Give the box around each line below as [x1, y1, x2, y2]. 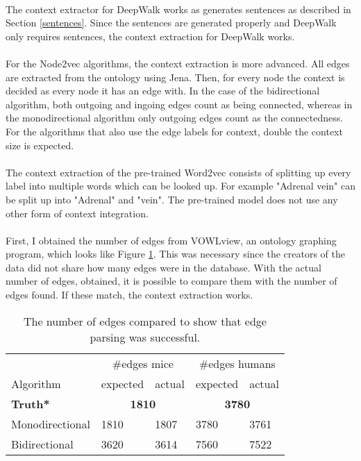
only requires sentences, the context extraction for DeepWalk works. [6, 28, 295, 43]
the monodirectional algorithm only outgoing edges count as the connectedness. [6, 110, 344, 125]
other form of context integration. [6, 206, 149, 220]
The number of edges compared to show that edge [23, 312, 267, 329]
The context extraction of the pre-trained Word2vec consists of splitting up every [6, 165, 351, 179]
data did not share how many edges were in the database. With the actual [6, 260, 321, 274]
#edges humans [199, 355, 276, 371]
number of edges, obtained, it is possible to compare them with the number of [6, 274, 337, 288]
